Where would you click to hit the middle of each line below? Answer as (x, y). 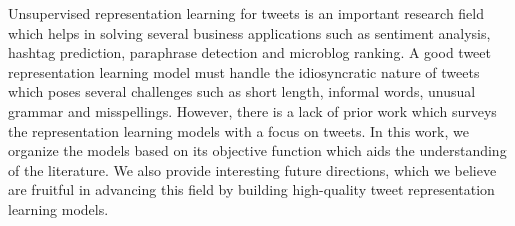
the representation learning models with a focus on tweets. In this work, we (238, 130)
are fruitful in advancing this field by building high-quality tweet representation (251, 189)
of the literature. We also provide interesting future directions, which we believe (252, 169)
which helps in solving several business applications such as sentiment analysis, (249, 32)
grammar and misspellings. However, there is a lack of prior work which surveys (252, 110)
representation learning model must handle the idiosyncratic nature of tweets (244, 71)
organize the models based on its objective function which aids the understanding (257, 150)
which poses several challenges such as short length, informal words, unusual (242, 91)
